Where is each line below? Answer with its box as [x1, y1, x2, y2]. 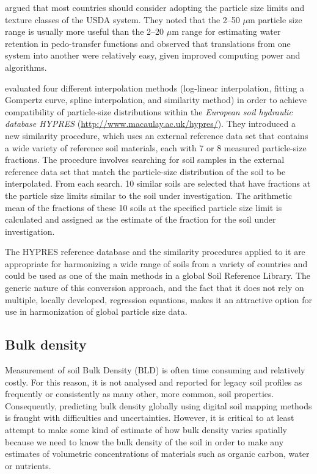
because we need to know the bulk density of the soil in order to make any [5, 435, 284, 448]
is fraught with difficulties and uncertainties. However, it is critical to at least [5, 411, 294, 424]
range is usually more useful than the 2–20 [5, 25, 164, 38]
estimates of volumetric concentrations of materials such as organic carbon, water [5, 447, 310, 460]
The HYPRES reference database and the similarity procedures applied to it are [5, 245, 305, 258]
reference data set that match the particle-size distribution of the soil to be [5, 165, 286, 178]
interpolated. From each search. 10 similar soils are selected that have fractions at [5, 177, 311, 190]
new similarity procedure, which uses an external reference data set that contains [5, 129, 308, 142]
